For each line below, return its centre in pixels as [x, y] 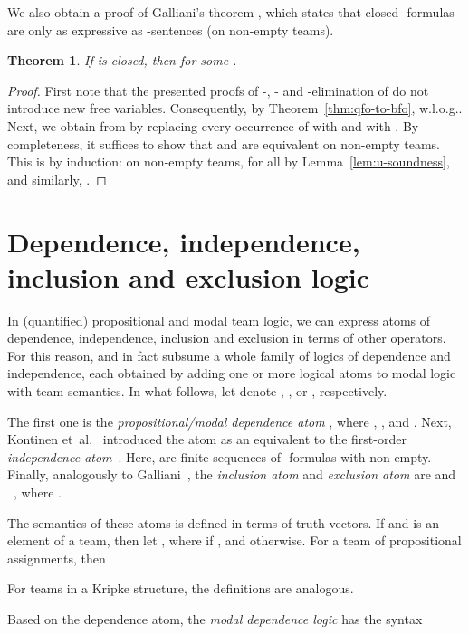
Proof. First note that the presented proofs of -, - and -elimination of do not [218, 90]
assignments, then [57, 558]
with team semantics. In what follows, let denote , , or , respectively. [197, 391]
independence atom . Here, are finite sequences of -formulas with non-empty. [220, 456]
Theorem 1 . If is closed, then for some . [122, 60]
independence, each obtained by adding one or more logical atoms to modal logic [232, 373]
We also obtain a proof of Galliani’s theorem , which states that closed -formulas [231, 12]
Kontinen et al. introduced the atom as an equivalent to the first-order [207, 439]
